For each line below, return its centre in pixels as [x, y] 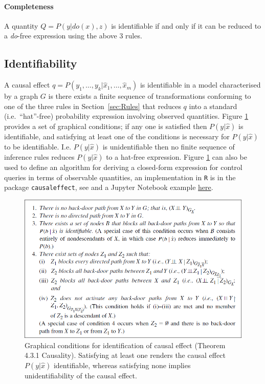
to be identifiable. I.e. [38, 146]
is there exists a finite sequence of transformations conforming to [150, 96]
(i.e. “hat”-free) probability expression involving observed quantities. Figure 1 [126, 116]
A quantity [21, 25]
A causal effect [27, 85]
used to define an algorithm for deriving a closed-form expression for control [123, 167]
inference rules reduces [39, 156]
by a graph [21, 96]
